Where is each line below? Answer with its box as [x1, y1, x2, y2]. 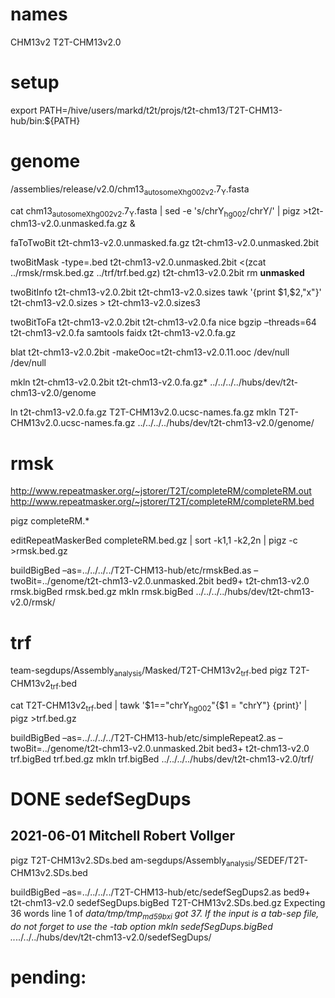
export [10, 104, 38, 116]
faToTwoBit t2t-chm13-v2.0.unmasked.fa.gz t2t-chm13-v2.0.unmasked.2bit [10, 237, 319, 249]
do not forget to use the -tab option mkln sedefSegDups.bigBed [10, 921, 273, 933]
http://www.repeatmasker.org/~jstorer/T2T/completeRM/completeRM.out [10, 485, 312, 497]
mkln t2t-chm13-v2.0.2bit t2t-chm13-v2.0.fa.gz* [10, 376, 208, 388]
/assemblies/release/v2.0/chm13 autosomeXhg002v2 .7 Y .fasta [10, 183, 250, 197]
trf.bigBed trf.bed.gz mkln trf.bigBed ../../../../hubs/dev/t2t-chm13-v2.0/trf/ [10, 753, 314, 765]
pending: [10, 966, 87, 989]
